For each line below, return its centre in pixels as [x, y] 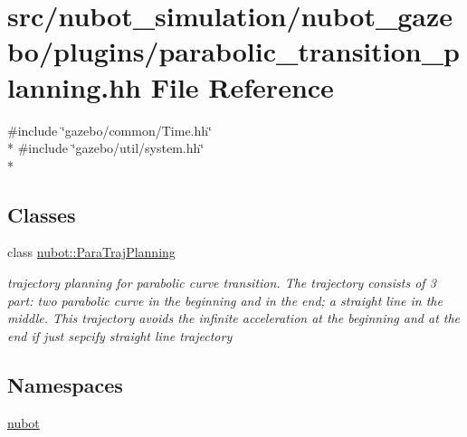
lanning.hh [75, 86]
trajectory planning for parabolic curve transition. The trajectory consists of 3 [222, 283]
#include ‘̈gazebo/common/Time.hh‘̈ [110, 130]
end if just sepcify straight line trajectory [120, 335]
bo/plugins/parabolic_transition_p [233, 51]
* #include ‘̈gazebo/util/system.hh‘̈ [106, 148]
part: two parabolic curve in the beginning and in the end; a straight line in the [225, 300]
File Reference [242, 86]
